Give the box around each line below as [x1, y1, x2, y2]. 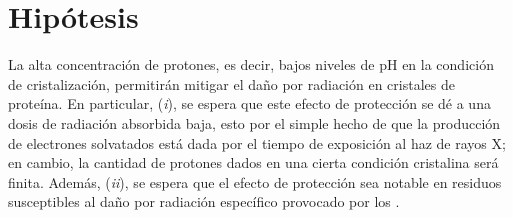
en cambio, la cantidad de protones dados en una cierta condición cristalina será [8, 152, 499, 173]
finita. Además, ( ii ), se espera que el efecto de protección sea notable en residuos [8, 171, 502, 192]
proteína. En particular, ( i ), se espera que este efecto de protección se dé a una [8, 93, 491, 114]
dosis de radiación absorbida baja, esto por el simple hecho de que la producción [8, 112, 501, 133]
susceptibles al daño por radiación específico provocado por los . [8, 191, 400, 212]
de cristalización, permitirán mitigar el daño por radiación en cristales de [8, 73, 455, 94]
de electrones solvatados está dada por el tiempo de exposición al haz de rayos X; [8, 132, 506, 153]
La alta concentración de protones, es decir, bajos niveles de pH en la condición [8, 54, 494, 75]
